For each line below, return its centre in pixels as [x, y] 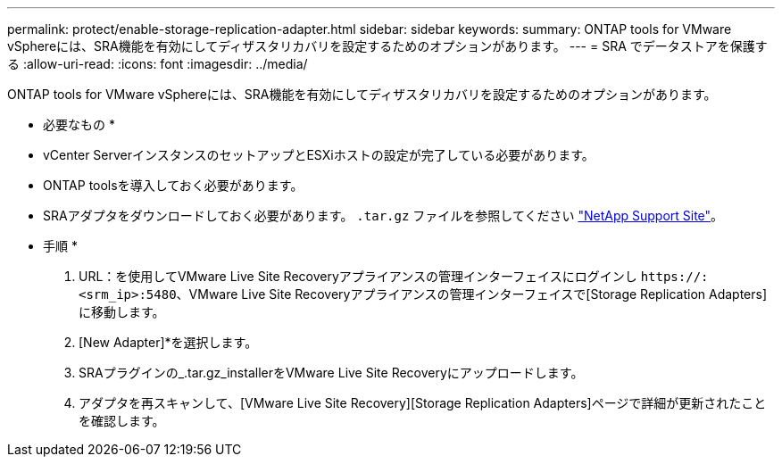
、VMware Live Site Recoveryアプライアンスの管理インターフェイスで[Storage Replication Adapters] [472, 294]
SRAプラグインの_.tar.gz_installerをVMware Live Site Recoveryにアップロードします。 [331, 373]
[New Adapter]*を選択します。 [168, 342]
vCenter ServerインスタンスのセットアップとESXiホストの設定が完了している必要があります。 [319, 155]
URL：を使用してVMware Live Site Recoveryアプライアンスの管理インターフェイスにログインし [358, 276]
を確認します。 [122, 421]
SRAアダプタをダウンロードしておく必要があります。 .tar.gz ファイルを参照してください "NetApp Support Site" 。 [383, 215]
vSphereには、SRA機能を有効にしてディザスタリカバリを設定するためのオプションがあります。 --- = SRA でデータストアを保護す [387, 46]
